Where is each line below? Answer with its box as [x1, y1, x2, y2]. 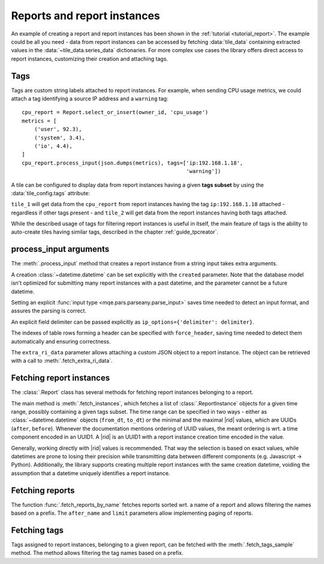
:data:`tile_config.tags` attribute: [11, 189, 90, 196]
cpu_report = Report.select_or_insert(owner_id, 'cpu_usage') [22, 109, 209, 116]
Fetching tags [11, 525, 64, 535]
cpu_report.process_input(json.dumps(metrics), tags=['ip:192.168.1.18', [22, 159, 244, 166]
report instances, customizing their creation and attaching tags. [11, 55, 168, 62]
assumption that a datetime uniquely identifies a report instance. [11, 469, 170, 477]
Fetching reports [11, 485, 75, 496]
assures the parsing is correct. [11, 307, 87, 315]
